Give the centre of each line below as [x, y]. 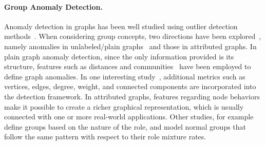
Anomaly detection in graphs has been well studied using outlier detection [121, 26]
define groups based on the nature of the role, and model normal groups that [125, 126]
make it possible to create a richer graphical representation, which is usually [124, 106]
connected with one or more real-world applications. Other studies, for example [129, 117]
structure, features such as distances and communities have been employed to [128, 66]
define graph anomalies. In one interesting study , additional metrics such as [125, 76]
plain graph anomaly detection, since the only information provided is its [119, 56]
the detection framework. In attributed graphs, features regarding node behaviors [132, 96]
